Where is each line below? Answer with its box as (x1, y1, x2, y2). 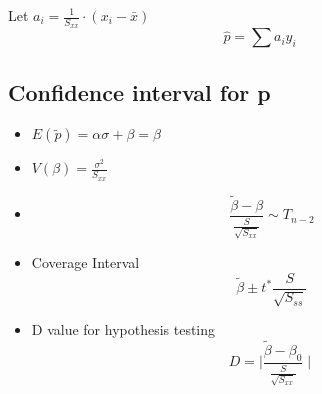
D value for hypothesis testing (31, 319, 216, 340)
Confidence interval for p (8, 76, 271, 107)
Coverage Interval (31, 252, 140, 273)
